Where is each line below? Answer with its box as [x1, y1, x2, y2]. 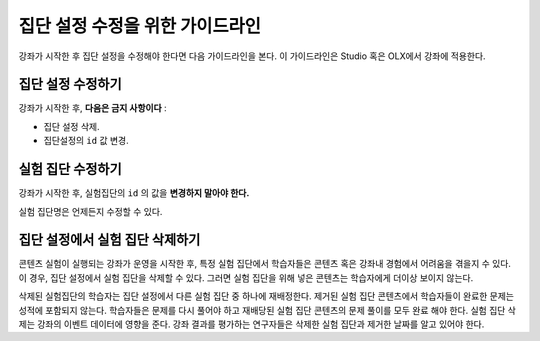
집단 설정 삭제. [43, 120, 100, 132]
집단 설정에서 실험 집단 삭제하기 [18, 231, 201, 249]
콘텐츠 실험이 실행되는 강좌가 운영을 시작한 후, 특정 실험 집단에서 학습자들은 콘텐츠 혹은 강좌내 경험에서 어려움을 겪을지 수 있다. [18, 258, 512, 270]
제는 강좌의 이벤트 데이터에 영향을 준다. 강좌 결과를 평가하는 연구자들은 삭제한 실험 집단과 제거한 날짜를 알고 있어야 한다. [18, 318, 485, 330]
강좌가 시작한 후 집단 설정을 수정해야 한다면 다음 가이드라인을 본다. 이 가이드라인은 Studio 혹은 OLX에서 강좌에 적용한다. [18, 50, 486, 62]
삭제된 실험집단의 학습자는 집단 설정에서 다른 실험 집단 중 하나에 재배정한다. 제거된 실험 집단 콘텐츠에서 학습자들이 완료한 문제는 [18, 290, 515, 302]
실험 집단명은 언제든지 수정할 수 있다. [18, 205, 163, 217]
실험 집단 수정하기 [18, 161, 122, 178]
